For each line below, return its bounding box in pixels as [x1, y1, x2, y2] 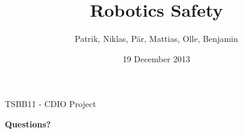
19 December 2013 [123, 52, 190, 65]
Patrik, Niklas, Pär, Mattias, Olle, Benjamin [75, 32, 238, 45]
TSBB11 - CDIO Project [5, 98, 96, 110]
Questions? [5, 117, 51, 130]
